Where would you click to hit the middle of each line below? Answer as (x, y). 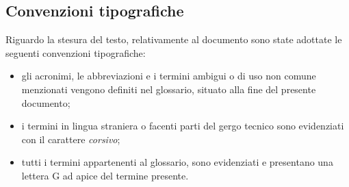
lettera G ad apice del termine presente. (105, 175)
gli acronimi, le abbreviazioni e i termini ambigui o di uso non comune (169, 76)
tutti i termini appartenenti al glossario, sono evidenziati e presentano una (177, 162)
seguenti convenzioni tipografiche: (76, 52)
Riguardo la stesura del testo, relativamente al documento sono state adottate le (174, 39)
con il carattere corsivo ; (71, 139)
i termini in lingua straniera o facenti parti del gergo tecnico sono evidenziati (183, 126)
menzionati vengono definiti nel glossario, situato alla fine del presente (169, 89)
